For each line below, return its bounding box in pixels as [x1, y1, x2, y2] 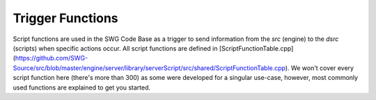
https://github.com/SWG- [15, 54, 88, 62]
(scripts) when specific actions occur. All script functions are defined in [13, 44, 218, 52]
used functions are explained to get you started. [13, 83, 151, 92]
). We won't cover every [285, 63, 354, 72]
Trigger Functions [13, 10, 118, 26]
